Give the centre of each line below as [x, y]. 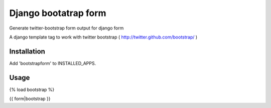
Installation [27, 51]
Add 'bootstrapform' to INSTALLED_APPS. [53, 63]
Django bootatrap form [58, 13]
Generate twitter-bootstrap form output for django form [66, 28]
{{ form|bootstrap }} [30, 99]
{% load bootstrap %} [32, 89]
